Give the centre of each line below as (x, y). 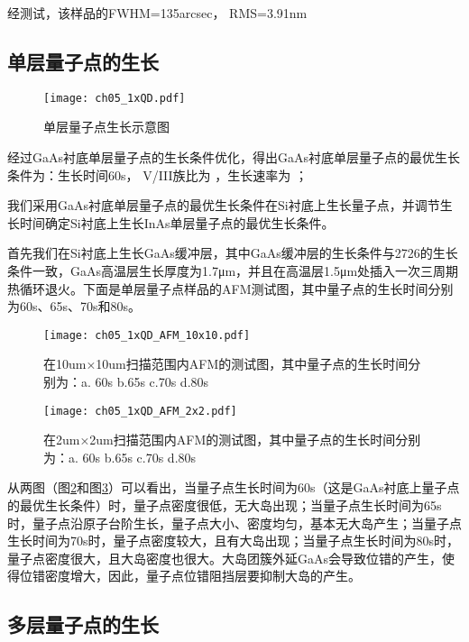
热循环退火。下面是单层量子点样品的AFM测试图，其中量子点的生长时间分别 (230, 288)
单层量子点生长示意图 (106, 127)
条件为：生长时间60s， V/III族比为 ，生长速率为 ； (157, 174)
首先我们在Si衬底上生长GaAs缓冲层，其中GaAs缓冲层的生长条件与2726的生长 (233, 253)
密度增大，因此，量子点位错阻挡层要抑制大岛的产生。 (202, 576)
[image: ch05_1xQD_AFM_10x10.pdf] (147, 335)
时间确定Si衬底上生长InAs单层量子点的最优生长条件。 (177, 222)
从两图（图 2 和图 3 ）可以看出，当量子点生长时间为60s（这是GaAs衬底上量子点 (234, 487)
